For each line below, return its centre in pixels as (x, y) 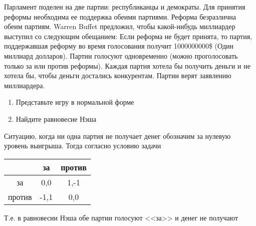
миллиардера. (25, 85)
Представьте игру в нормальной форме (75, 102)
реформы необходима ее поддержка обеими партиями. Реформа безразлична (120, 16)
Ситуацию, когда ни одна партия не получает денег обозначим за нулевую (117, 136)
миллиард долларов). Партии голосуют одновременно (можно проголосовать (121, 55)
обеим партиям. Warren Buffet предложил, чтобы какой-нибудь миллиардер (120, 26)
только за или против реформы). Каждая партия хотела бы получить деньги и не (127, 65)
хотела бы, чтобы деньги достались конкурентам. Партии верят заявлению (118, 75)
